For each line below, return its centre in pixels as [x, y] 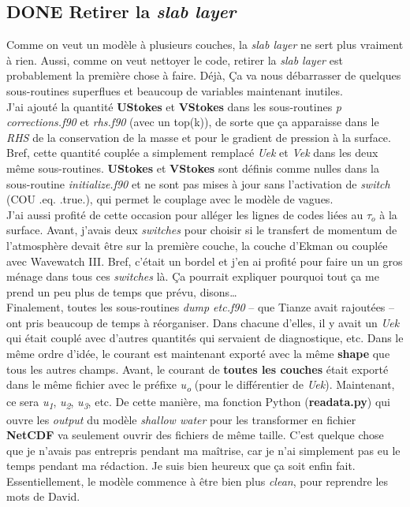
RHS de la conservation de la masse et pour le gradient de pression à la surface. [199, 137]
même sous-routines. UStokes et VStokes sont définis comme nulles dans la [193, 168]
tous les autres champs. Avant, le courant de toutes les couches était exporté [198, 369]
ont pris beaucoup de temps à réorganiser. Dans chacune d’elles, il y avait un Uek [203, 322]
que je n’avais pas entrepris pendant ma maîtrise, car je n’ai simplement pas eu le [203, 450]
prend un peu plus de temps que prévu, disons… [122, 291]
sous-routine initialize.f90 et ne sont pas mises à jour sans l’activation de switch [198, 183]
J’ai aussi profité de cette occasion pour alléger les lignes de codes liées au [185, 214]
